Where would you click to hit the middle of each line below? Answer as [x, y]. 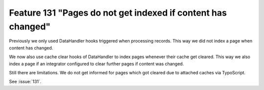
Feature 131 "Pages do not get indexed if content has [118, 13]
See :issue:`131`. [25, 82]
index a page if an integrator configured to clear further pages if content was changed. [97, 64]
